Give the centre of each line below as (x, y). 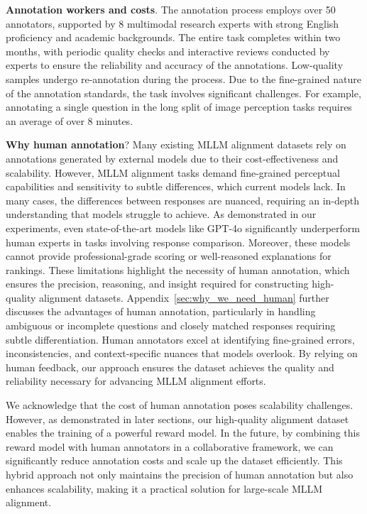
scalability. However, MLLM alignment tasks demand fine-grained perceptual (173, 172)
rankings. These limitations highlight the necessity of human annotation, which (178, 269)
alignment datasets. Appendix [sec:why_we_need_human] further (184, 297)
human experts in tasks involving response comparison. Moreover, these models (178, 242)
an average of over (45, 120)
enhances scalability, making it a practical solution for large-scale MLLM (164, 488)
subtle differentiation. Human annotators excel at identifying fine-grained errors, (180, 339)
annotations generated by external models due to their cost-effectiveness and (172, 158)
